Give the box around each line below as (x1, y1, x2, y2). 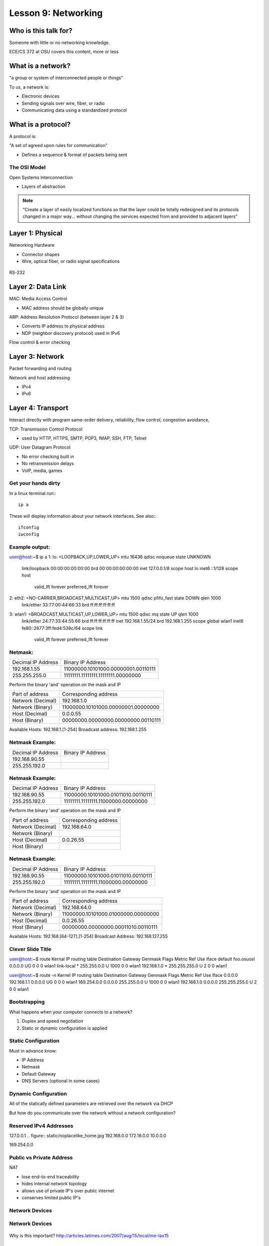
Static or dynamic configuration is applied (21, 1025, 108, 1031)
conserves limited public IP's (21, 1194, 81, 1201)
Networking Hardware (9, 242, 55, 248)
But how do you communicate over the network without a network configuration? (9, 1109, 176, 1116)
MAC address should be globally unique (21, 305, 104, 311)
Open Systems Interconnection (9, 174, 73, 180)
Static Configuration (9, 1037, 60, 1044)
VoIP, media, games (21, 467, 62, 473)
